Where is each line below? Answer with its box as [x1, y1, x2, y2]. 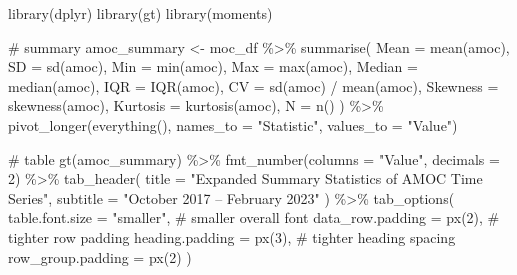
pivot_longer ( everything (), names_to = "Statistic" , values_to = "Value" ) [8, 114, 458, 135]
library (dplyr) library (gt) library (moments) [8, 3, 273, 23]
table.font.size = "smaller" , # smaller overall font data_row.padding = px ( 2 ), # [8, 207, 500, 228]
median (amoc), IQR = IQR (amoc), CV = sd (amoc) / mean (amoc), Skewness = [8, 75, 499, 96]
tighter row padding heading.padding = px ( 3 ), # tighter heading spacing [8, 226, 456, 247]
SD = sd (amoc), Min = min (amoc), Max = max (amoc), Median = [8, 56, 418, 77]
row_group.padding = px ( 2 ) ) [8, 246, 192, 267]
